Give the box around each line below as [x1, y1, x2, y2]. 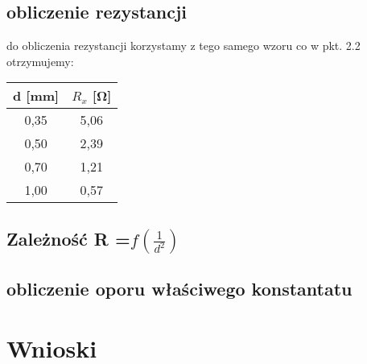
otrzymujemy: [6, 52, 74, 69]
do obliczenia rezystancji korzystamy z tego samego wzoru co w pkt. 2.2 [6, 37, 361, 54]
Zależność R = [6, 225, 130, 250]
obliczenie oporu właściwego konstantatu [6, 276, 353, 301]
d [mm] [13, 86, 60, 105]
